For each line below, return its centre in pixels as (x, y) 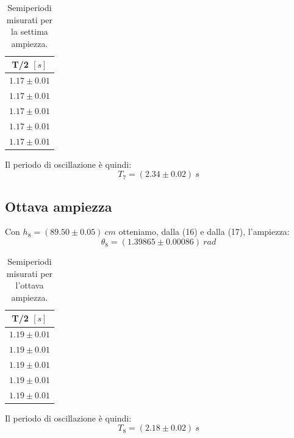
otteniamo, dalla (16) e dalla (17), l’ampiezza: (204, 232)
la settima (30, 31)
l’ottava (30, 285)
